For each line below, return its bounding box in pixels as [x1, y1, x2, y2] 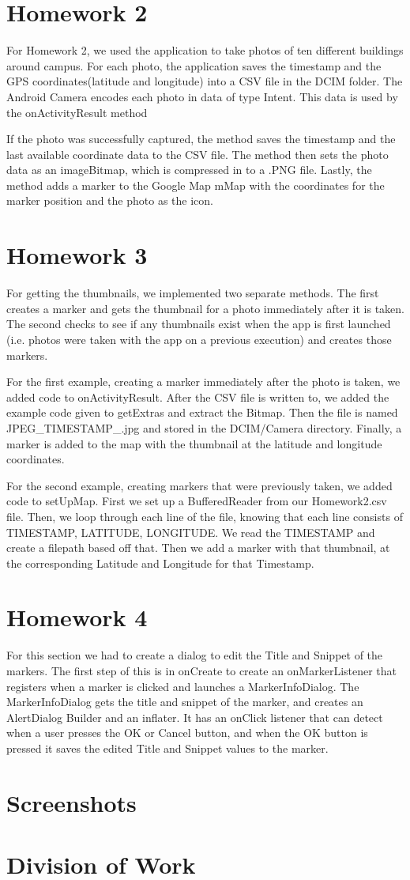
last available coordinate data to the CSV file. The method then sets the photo [6, 145, 389, 162]
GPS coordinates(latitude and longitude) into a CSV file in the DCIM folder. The [6, 73, 403, 89]
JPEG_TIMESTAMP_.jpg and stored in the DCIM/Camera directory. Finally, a [6, 419, 402, 436]
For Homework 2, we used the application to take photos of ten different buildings [6, 42, 404, 59]
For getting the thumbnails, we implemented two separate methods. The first [6, 285, 379, 301]
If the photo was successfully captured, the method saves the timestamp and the [6, 130, 396, 147]
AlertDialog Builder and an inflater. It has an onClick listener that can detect [6, 708, 383, 725]
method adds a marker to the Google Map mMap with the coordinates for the [6, 176, 385, 193]
